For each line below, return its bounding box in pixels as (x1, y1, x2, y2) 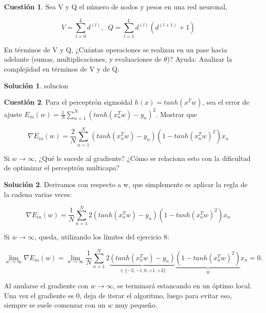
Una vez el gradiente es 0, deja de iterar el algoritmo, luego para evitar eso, (4, 290, 232, 300)
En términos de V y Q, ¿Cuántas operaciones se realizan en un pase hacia (4, 44, 228, 54)
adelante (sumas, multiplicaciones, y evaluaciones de (4, 54, 162, 64)
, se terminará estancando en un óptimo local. (113, 280, 252, 291)
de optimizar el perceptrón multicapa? (4, 162, 119, 173)
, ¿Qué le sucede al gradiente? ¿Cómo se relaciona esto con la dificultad (35, 153, 251, 163)
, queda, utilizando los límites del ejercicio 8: (35, 232, 169, 242)
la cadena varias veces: (4, 189, 72, 199)
